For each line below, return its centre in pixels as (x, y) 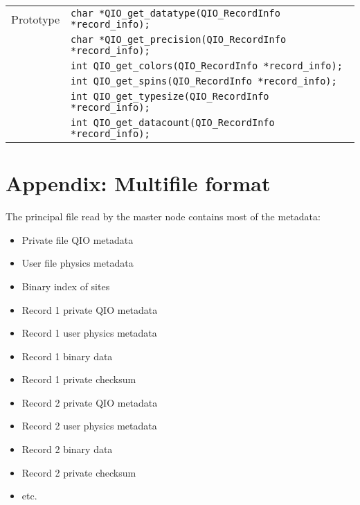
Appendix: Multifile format (138, 183)
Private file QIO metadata (78, 239)
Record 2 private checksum (79, 472)
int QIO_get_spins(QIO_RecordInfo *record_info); (204, 81)
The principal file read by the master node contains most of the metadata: (163, 216)
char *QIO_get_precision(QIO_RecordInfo (179, 39)
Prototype (36, 19)
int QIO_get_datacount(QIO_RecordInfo (173, 123)
